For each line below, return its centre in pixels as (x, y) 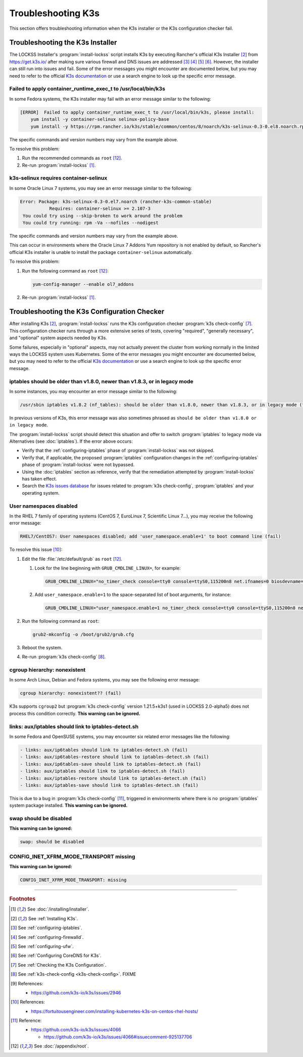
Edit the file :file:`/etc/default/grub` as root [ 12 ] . (72, 559)
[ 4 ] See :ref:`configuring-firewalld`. (47, 937)
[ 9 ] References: (27, 983)
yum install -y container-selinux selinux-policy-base (100, 119)
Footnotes (22, 899)
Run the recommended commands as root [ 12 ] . (72, 158)
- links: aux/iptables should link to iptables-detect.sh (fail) (103, 771)
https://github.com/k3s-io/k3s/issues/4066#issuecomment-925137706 (118, 1037)
